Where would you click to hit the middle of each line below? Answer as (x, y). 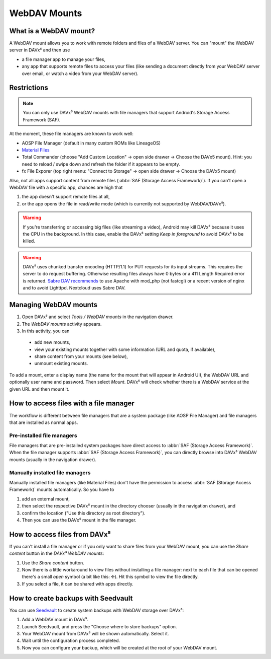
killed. (29, 241)
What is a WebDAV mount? (52, 31)
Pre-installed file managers (43, 435)
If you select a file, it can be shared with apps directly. (78, 583)
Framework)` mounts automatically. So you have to (62, 490)
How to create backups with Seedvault (71, 598)
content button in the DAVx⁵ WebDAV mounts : (57, 553)
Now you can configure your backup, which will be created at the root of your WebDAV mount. (120, 647)
